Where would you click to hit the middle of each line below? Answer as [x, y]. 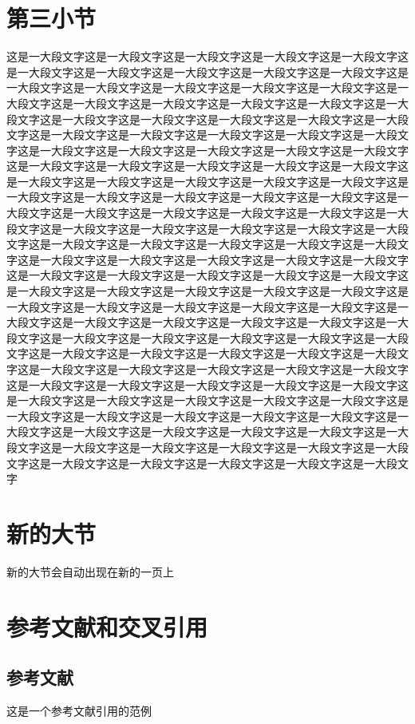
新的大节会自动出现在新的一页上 [90, 571]
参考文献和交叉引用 [107, 626]
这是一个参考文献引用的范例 [79, 711]
